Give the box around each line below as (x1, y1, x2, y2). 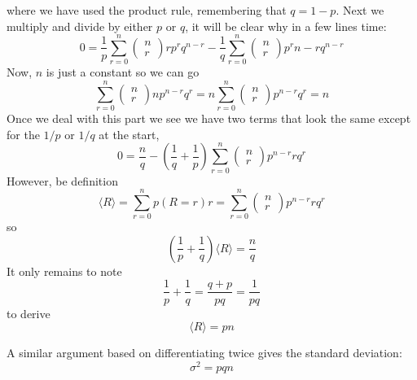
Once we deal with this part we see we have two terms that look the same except (7, 110, 411, 127)
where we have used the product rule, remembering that (7, 2, 287, 18)
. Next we (336, 2, 384, 18)
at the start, (99, 125, 160, 142)
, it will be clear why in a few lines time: (185, 17, 387, 34)
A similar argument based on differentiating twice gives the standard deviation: (7, 344, 402, 361)
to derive (7, 304, 50, 321)
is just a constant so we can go (46, 63, 200, 81)
